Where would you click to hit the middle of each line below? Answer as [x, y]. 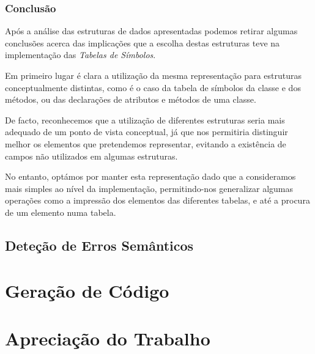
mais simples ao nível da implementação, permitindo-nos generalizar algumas [149, 188]
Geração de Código [87, 290]
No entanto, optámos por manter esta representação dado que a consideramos [150, 176]
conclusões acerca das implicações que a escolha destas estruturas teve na [143, 42]
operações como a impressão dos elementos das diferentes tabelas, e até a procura [157, 200]
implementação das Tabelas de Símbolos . [80, 55]
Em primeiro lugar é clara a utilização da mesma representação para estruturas [153, 75]
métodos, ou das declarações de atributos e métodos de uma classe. [131, 99]
